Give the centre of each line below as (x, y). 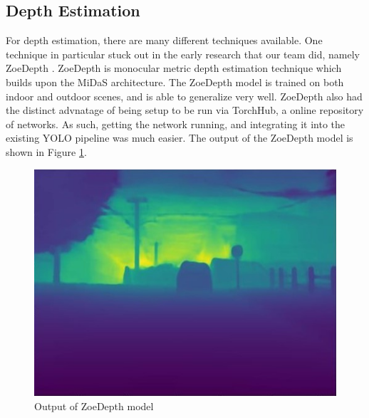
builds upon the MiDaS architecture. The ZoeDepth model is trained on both (175, 82)
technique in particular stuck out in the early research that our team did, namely (183, 54)
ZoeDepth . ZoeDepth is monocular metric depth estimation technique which (174, 68)
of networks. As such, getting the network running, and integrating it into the (176, 124)
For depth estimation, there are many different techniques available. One (164, 40)
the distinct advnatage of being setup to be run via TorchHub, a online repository (185, 110)
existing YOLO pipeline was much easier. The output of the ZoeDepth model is (180, 138)
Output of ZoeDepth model (94, 406)
